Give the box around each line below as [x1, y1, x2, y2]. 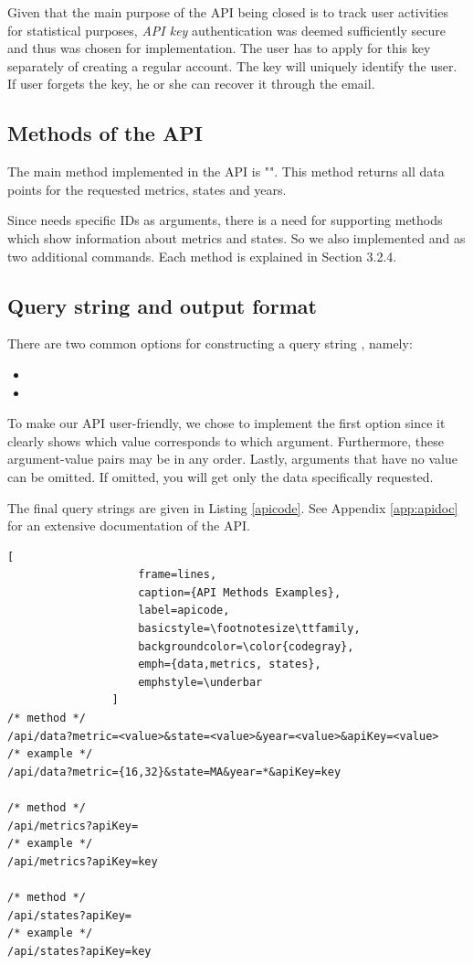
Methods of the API [7, 119, 203, 147]
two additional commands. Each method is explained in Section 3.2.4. [7, 246, 397, 265]
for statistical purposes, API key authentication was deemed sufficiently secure [7, 20, 446, 39]
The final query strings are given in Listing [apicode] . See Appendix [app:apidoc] [7, 498, 458, 517]
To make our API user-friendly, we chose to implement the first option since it [7, 413, 446, 433]
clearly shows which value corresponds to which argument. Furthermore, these [7, 431, 445, 450]
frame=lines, [138, 568, 217, 582]
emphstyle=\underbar [138, 675, 263, 689]
